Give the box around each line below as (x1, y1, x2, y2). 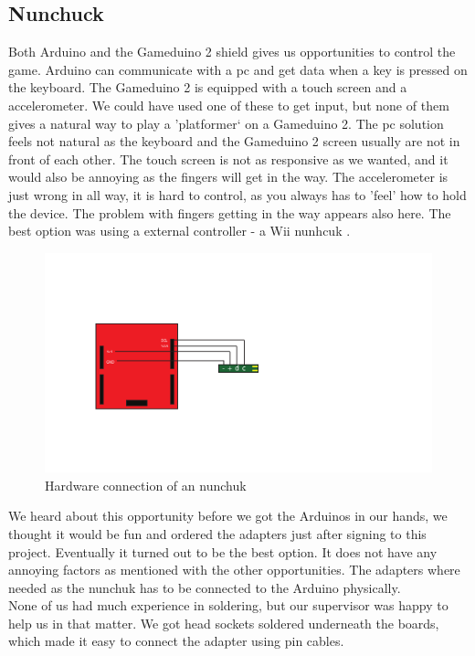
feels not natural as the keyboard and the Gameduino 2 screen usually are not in (8, 132, 460, 151)
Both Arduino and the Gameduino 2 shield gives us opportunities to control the (8, 42, 456, 61)
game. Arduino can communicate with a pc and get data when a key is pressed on (8, 59, 468, 79)
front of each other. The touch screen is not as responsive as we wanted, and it (8, 149, 449, 168)
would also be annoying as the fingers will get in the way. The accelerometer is (8, 167, 449, 186)
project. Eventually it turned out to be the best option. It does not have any (8, 542, 438, 561)
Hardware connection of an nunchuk (45, 475, 247, 494)
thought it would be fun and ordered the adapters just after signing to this (8, 524, 427, 543)
